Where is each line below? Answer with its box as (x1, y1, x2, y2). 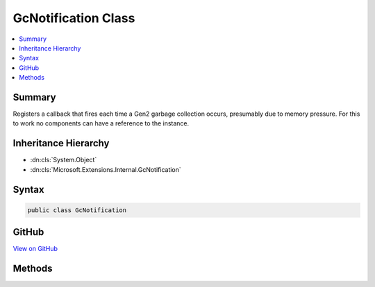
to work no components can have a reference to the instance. (12, 119, 190, 128)
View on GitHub (12, 245, 58, 253)
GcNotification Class (12, 10, 135, 26)
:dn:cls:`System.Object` (30, 156, 97, 164)
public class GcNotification (27, 206, 127, 214)
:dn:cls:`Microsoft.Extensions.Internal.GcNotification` (30, 165, 182, 173)
